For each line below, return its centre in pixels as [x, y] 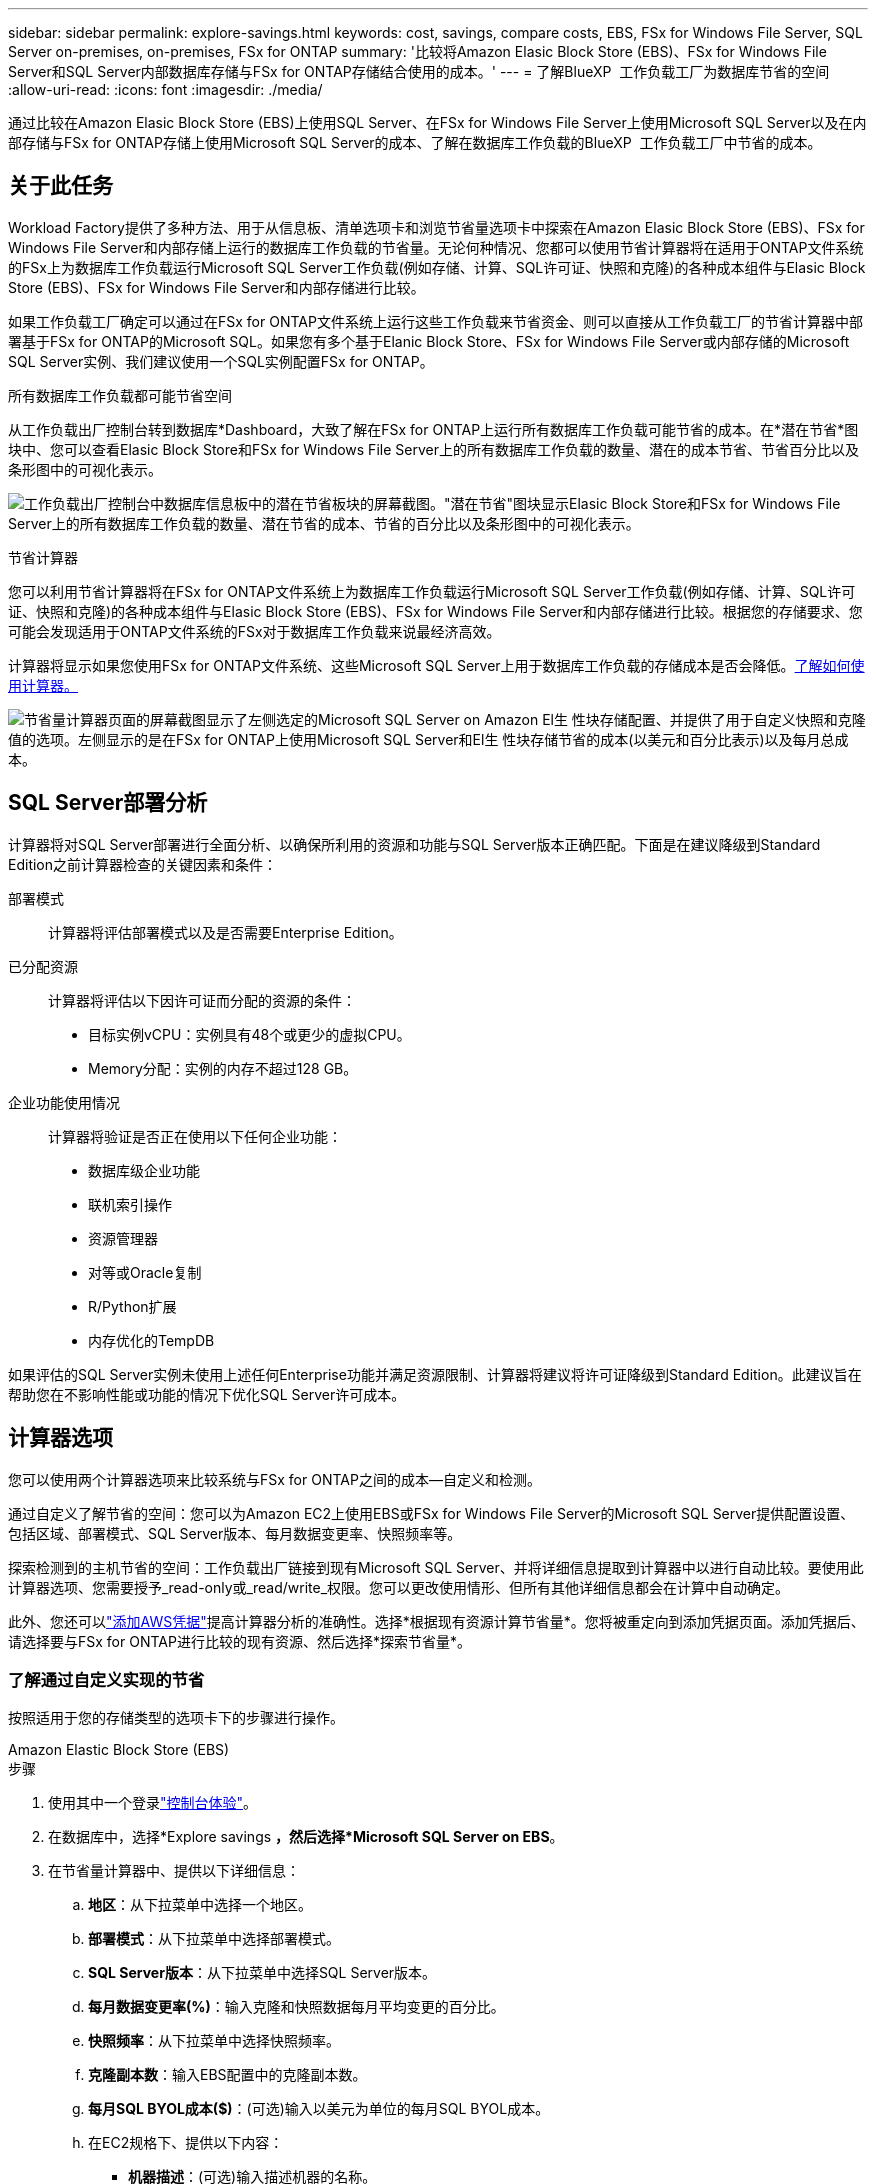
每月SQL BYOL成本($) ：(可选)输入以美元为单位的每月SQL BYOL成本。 [319, 2109]
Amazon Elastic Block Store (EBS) [119, 1750]
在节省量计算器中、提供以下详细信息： [174, 1871]
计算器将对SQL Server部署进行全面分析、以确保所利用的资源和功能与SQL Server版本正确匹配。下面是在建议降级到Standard [414, 844]
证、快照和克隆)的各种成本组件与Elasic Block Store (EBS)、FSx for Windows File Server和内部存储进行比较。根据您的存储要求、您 [435, 611]
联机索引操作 [130, 1204]
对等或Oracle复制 [145, 1272]
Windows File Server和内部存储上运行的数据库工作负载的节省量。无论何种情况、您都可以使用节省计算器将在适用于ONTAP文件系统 [436, 247]
